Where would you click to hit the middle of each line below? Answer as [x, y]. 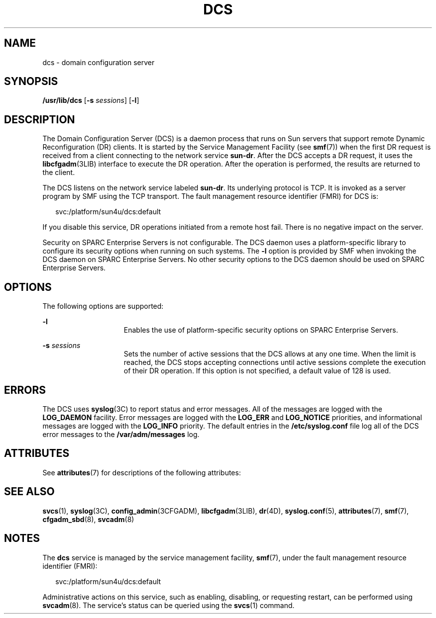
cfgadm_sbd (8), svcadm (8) [88, 519]
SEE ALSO [29, 492]
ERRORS [25, 390]
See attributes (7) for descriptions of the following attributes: [142, 472]
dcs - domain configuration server [99, 62]
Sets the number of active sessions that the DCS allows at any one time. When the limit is [270, 354]
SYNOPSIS [31, 82]
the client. [59, 173]
